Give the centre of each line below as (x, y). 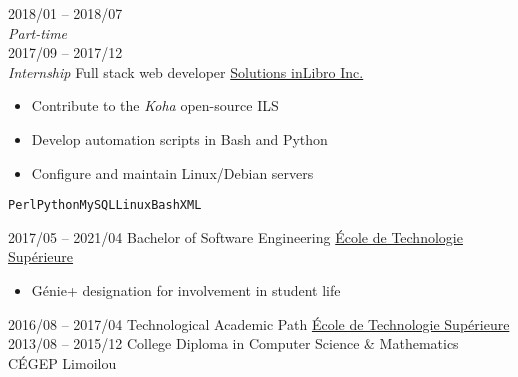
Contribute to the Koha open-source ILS (155, 105)
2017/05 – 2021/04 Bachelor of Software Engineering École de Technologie (235, 236)
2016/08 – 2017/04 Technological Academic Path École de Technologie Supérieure (259, 323)
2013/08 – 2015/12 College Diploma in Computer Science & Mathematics (233, 343)
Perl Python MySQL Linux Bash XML (105, 205)
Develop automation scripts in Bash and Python (179, 138)
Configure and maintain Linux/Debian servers (172, 172)
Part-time (38, 32)
